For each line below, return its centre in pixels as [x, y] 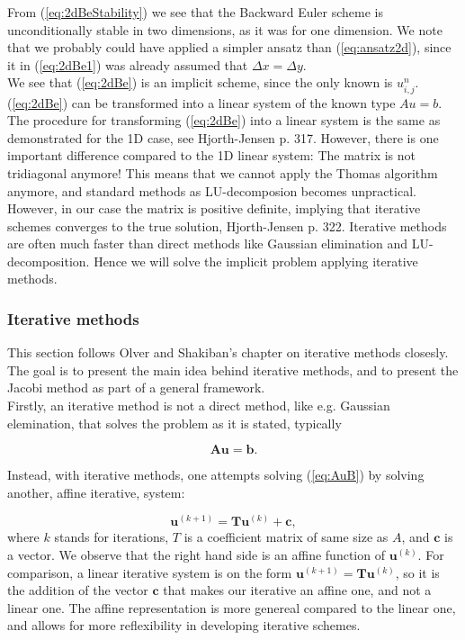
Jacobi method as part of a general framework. [136, 388]
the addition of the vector [78, 590]
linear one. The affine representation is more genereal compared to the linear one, [232, 607]
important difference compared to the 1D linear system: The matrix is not [212, 155]
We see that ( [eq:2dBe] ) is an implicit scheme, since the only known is [200, 82]
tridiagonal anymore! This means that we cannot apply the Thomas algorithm [223, 172]
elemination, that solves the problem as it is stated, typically [174, 423]
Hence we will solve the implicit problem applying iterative [256, 261]
